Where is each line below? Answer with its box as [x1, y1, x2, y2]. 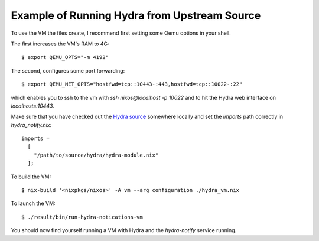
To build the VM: [11, 173, 51, 180]
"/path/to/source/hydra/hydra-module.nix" [33, 151, 159, 158]
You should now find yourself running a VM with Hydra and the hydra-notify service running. [11, 227, 237, 234]
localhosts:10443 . [11, 102, 55, 109]
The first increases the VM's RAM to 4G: [11, 40, 109, 47]
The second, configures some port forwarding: [11, 67, 125, 74]
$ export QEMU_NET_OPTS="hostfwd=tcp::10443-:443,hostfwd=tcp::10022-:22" [21, 81, 243, 88]
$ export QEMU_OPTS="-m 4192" [21, 54, 109, 61]
